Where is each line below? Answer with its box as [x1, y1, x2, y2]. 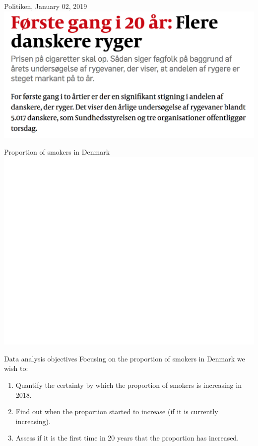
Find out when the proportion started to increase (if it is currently [15, 406, 218, 417]
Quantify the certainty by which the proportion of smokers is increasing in [15, 380, 242, 390]
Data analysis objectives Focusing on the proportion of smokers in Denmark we [4, 353, 245, 363]
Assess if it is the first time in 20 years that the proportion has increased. [15, 433, 239, 443]
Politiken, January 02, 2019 [4, 1, 87, 11]
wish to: [4, 363, 28, 373]
